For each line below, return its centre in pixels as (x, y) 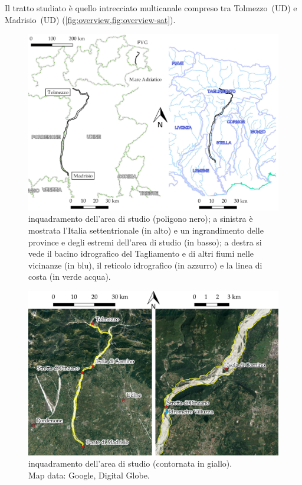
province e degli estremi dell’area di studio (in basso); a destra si (145, 242)
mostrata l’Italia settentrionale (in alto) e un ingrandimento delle (146, 230)
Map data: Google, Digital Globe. (89, 475)
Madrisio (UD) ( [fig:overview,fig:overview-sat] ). (90, 19)
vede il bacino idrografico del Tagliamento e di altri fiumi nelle (141, 253)
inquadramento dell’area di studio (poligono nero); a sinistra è (141, 219)
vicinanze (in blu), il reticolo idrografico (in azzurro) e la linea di (145, 265)
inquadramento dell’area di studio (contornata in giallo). (130, 463)
